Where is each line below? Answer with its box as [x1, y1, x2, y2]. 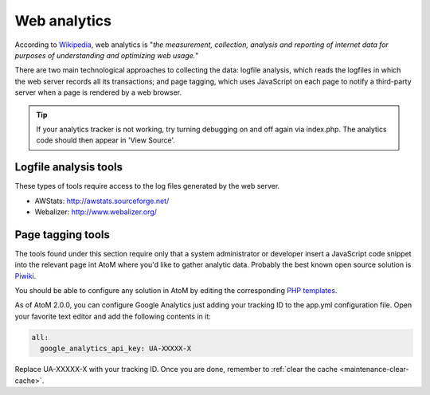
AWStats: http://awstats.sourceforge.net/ [34, 196, 170, 205]
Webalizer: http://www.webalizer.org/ [34, 207, 157, 217]
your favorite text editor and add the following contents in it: [14, 311, 211, 321]
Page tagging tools [14, 228, 111, 241]
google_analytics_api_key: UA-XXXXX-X [40, 344, 191, 354]
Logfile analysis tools [14, 160, 123, 174]
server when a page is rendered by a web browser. [14, 88, 182, 97]
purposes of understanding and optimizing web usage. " [14, 50, 199, 60]
